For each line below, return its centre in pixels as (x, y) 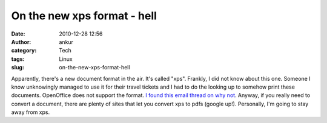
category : (24, 51)
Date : (18, 34)
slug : (18, 68)
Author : (21, 42)
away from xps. (31, 112)
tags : (18, 59)
